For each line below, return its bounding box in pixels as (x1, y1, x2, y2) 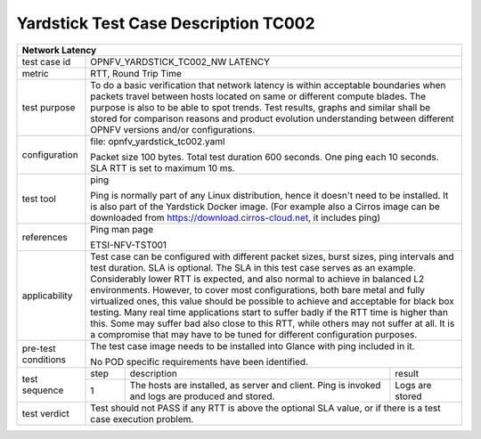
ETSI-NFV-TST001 (90, 239, 167, 251)
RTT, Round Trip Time (90, 67, 183, 79)
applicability (21, 289, 73, 302)
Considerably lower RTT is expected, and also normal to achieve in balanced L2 (90, 272, 425, 285)
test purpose (21, 101, 76, 113)
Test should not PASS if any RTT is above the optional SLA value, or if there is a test (90, 402, 441, 414)
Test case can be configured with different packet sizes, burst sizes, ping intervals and (90, 250, 454, 263)
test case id (21, 55, 71, 68)
